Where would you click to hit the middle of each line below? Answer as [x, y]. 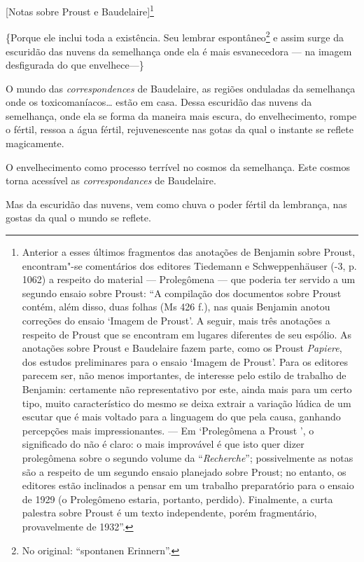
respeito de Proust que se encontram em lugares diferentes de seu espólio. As [187, 334]
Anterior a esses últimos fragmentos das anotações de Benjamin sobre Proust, [189, 252]
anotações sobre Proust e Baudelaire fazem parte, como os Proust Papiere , [182, 348]
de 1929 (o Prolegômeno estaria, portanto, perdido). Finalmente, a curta [177, 499]
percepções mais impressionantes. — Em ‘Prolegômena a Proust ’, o [168, 430]
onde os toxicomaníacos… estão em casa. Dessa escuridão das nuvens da [159, 102]
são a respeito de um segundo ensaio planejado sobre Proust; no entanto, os [184, 471]
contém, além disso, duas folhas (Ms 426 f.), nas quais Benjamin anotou [176, 307]
